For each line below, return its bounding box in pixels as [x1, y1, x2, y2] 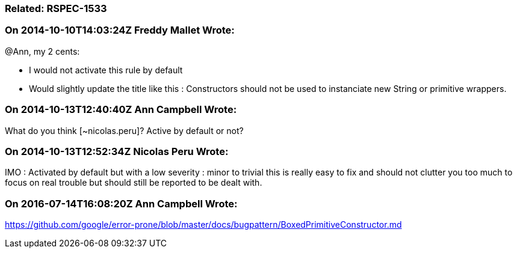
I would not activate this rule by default [29, 64, 183, 75]
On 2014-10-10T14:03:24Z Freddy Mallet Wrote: [5, 24, 235, 37]
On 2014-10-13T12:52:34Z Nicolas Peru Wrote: [5, 145, 229, 157]
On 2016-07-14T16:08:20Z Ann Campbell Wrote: [5, 197, 238, 210]
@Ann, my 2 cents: [5, 46, 80, 56]
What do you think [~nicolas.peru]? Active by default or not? [5, 125, 244, 136]
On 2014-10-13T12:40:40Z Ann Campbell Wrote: [5, 103, 237, 116]
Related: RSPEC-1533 [5, 2, 107, 14]
